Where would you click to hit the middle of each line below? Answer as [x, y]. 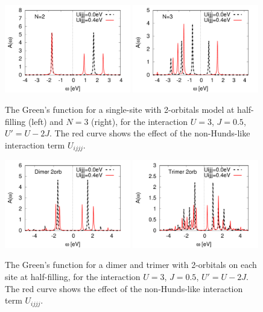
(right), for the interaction [140, 121]
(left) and [46, 121]
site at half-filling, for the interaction [73, 276]
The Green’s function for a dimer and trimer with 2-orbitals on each [131, 265]
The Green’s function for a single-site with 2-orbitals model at [120, 110]
